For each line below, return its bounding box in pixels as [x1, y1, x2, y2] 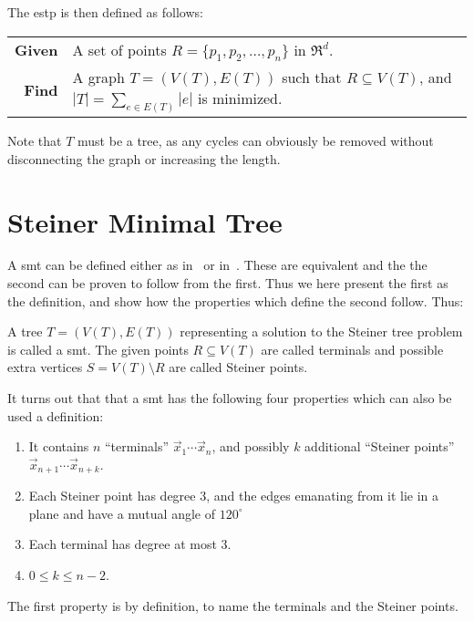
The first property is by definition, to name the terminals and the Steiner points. [7, 595, 459, 615]
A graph [72, 66, 125, 88]
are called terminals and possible [261, 339, 444, 358]
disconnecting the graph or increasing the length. [7, 149, 281, 168]
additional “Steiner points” [304, 437, 455, 456]
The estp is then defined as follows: [7, 3, 203, 21]
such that [282, 66, 342, 88]
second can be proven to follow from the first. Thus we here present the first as [7, 274, 448, 293]
